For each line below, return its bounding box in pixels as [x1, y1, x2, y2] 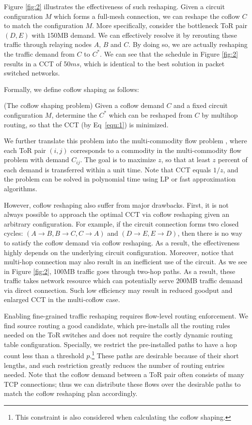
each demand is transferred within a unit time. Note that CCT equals [4, 164, 211, 174]
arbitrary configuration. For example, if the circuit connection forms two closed [4, 218, 239, 228]
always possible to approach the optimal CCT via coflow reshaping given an [4, 209, 230, 219]
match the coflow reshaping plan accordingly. [4, 388, 138, 398]
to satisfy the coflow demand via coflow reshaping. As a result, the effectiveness [4, 237, 240, 247]
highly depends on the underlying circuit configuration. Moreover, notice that [4, 247, 234, 257]
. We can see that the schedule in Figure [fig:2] [100, 48, 238, 59]
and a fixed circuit [173, 100, 228, 110]
